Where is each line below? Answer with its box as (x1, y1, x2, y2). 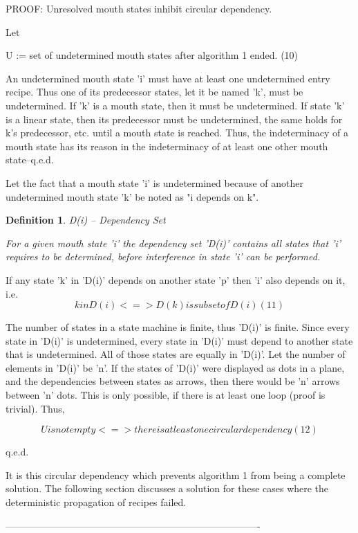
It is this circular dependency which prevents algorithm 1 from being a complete (6, 467, 346, 482)
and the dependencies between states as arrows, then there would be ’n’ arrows (6, 374, 340, 388)
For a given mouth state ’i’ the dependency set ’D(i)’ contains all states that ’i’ (6, 235, 341, 250)
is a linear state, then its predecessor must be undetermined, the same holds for (6, 111, 343, 126)
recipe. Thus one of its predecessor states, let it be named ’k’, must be (6, 84, 303, 99)
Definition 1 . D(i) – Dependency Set (6, 213, 166, 227)
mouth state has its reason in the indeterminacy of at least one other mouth (6, 138, 328, 153)
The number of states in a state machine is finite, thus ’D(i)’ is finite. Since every (6, 320, 350, 334)
